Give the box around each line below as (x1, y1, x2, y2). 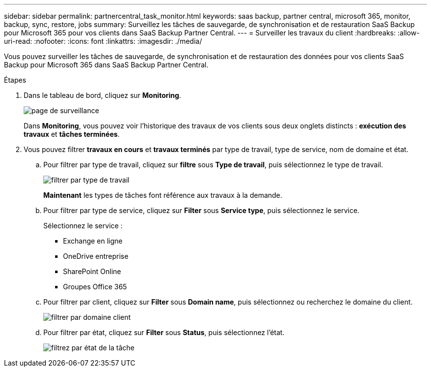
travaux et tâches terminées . (24, 130, 120, 138)
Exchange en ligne (63, 237, 123, 245)
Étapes (4, 76, 27, 84)
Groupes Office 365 (63, 282, 127, 291)
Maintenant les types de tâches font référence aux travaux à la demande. (43, 191, 282, 199)
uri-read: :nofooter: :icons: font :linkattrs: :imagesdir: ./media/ (4, 37, 202, 45)
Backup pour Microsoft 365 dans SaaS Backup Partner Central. (4, 61, 209, 69)
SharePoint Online (63, 267, 121, 276)
